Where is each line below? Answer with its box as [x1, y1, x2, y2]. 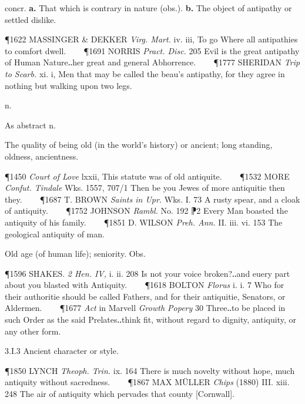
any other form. [5, 324, 61, 337]
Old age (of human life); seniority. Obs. [5, 247, 146, 260]
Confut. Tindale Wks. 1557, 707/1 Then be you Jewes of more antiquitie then [5, 181, 285, 194]
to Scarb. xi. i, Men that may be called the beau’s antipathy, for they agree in [5, 67, 285, 80]
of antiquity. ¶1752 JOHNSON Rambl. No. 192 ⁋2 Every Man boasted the [5, 204, 288, 217]
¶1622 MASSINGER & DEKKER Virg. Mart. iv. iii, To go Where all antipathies [5, 33, 298, 45]
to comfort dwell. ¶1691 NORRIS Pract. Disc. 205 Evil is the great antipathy [5, 44, 300, 57]
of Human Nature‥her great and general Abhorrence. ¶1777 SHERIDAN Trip [5, 56, 300, 68]
